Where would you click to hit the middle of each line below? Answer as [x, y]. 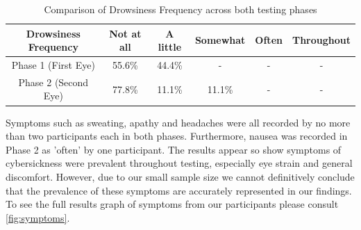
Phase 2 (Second [53, 82]
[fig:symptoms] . [38, 217]
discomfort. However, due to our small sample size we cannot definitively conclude [180, 176]
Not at [125, 33]
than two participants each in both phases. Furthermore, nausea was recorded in [177, 136]
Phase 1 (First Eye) [53, 65]
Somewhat [220, 40]
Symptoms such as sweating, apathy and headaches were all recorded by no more [178, 122]
